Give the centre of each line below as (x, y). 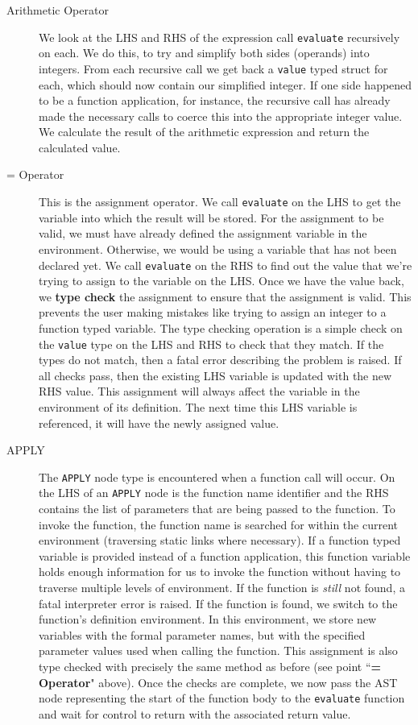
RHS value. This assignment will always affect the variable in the (199, 391)
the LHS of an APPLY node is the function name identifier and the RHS (214, 493)
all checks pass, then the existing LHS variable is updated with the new (215, 375)
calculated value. (80, 147)
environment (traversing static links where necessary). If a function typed (220, 540)
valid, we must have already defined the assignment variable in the (203, 233)
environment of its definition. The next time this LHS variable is (198, 406)
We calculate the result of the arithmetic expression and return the (204, 132)
